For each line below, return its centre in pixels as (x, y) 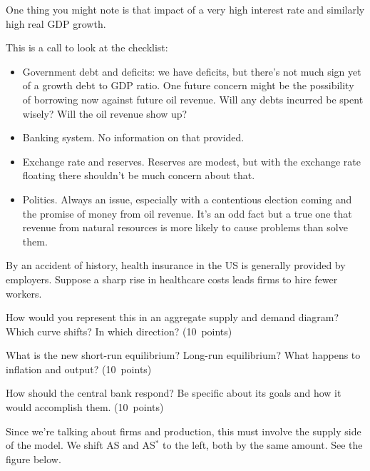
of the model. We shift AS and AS (81, 445)
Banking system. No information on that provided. (133, 137)
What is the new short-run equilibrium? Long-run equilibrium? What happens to (183, 355)
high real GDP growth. (56, 23)
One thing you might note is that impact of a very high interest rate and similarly (185, 9)
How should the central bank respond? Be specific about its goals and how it (174, 393)
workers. (24, 293)
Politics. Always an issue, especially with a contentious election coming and (187, 199)
